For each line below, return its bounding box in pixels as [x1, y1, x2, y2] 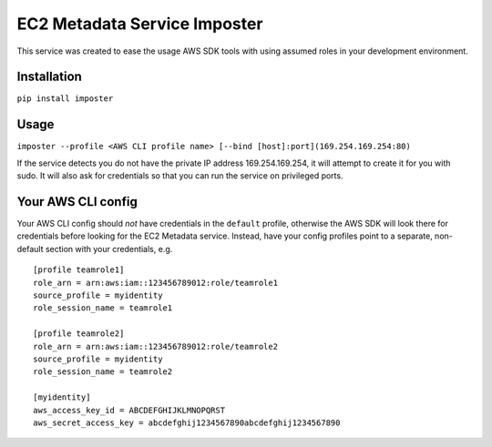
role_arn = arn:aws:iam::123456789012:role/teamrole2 [33, 341, 278, 351]
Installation [16, 69, 82, 85]
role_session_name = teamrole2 [33, 367, 173, 377]
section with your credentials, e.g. [45, 243, 173, 254]
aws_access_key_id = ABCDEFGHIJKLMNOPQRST [33, 405, 226, 415]
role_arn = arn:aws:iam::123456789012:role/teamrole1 [33, 278, 278, 288]
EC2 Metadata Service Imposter [16, 14, 263, 34]
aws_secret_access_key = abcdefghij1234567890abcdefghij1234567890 [33, 417, 341, 428]
